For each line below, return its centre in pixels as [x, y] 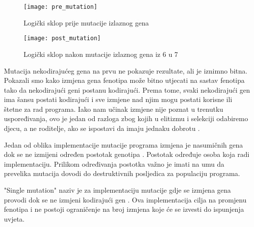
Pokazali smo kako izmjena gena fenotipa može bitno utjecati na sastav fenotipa [124, 80]
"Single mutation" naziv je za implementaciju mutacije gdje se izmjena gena [117, 190]
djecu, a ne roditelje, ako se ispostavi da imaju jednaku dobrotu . [102, 128]
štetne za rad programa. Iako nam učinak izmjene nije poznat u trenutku [114, 109]
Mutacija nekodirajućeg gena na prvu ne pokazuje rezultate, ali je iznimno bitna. [126, 70]
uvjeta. [14, 218]
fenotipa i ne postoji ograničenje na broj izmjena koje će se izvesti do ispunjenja [124, 209]
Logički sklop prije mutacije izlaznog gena [86, 22]
